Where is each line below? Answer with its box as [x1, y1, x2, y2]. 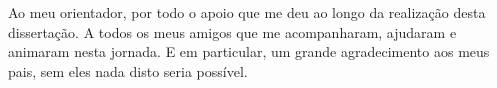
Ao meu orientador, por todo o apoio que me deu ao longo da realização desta [8, 2, 486, 22]
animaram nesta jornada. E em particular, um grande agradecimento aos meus [8, 41, 490, 62]
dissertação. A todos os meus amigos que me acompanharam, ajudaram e [8, 21, 457, 42]
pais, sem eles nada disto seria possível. [8, 60, 248, 81]
